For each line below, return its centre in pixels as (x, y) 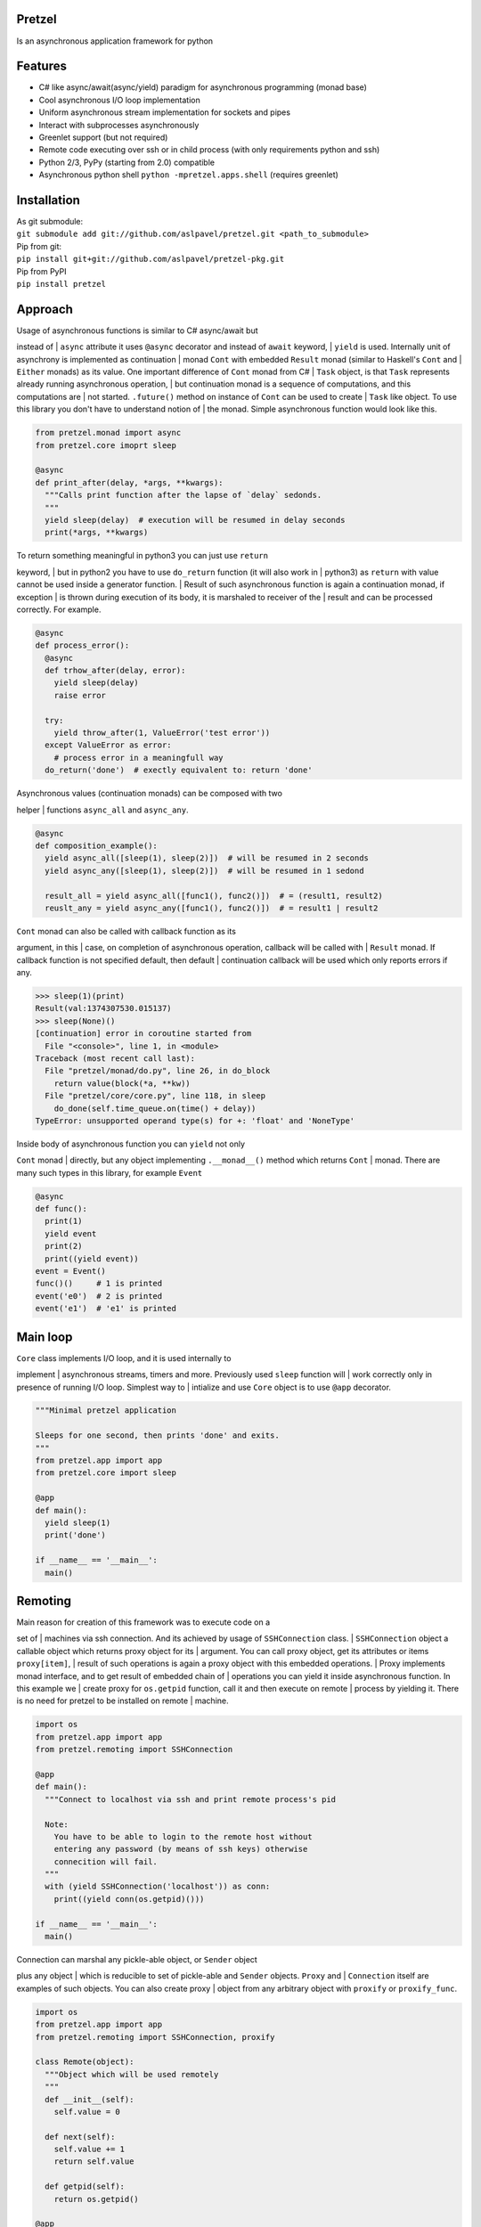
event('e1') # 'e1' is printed (106, 1309)
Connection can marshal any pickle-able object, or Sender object (137, 1960)
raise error (80, 695)
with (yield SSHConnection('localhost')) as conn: (158, 1887)
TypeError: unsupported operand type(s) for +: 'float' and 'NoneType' (195, 1121)
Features (41, 66)
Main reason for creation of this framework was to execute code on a (143, 1622)
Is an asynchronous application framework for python (115, 41)
